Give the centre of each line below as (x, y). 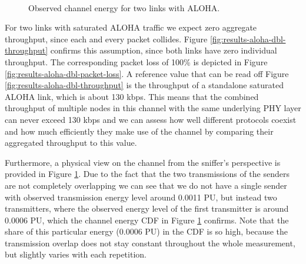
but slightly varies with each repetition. (76, 254)
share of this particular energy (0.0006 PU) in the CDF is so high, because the (147, 231)
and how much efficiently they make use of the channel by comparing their (139, 131)
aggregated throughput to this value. (71, 143)
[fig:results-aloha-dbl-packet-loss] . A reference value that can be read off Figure (147, 73)
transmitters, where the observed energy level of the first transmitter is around (147, 208)
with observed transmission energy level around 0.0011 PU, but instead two (141, 197)
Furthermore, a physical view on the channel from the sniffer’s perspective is (143, 162)
